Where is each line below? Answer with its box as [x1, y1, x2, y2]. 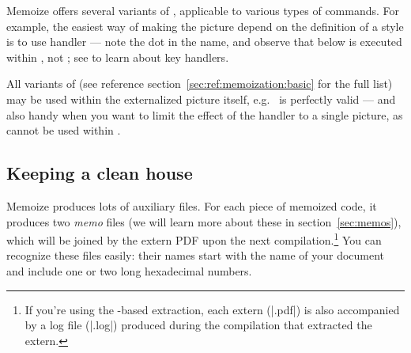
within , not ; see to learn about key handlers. [6, 48, 229, 65]
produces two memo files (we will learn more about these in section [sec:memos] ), [6, 213, 402, 230]
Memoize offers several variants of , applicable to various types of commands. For [6, 2, 400, 18]
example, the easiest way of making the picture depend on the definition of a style [6, 17, 404, 34]
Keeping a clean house [6, 161, 193, 185]
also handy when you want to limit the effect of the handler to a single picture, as [6, 106, 403, 123]
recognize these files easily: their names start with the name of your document [6, 247, 385, 264]
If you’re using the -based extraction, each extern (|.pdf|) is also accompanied [25, 301, 400, 317]
